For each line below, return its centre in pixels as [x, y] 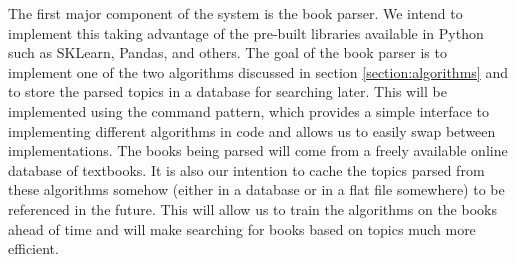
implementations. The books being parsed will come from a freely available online [258, 150]
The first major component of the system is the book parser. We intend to [235, 13]
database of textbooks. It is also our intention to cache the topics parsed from [246, 169]
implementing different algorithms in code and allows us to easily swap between [252, 130]
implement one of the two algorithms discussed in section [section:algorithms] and [258, 71]
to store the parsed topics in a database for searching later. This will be [227, 91]
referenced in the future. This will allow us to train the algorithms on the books [252, 208]
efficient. [33, 248]
